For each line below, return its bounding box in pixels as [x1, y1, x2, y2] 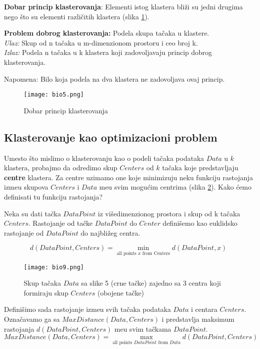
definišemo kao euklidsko [163, 218, 238, 228]
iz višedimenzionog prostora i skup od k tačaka [98, 208, 240, 218]
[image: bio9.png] [24, 263, 84, 271]
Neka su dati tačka [4, 208, 61, 218]
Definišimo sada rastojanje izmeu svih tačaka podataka [4, 304, 171, 314]
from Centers [142, 251, 170, 256]
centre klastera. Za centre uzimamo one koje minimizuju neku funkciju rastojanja [4, 172, 253, 182]
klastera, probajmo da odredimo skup [4, 162, 118, 173]
